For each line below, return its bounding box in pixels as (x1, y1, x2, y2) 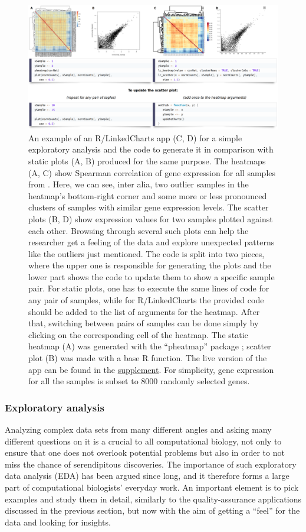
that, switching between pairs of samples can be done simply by (28, 317, 259, 329)
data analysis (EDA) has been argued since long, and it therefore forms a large (5, 469, 289, 482)
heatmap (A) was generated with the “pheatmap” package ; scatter (28, 340, 271, 352)
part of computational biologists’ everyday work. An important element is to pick (5, 481, 299, 494)
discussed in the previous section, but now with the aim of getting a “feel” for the (5, 504, 300, 517)
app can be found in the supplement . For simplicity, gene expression (28, 363, 274, 375)
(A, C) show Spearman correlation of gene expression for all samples (28, 166, 276, 179)
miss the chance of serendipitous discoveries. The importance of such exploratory (5, 458, 297, 470)
